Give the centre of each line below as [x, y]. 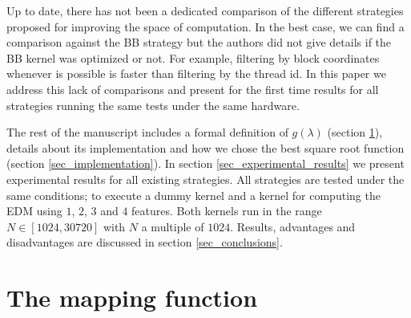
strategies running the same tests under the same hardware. [153, 105]
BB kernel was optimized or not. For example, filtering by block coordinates [193, 57]
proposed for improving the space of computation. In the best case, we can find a [205, 26]
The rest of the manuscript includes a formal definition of [147, 132]
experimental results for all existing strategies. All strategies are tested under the [205, 179]
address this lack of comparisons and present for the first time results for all [193, 89]
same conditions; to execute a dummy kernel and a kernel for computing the [193, 195]
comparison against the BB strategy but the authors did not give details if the [199, 42]
